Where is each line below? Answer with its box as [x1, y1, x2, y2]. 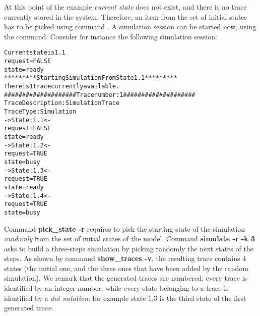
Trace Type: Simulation [4, 108, 77, 115]
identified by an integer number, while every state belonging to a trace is [4, 283, 229, 293]
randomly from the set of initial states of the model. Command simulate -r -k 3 [4, 233, 255, 244]
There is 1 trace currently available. [4, 83, 120, 90]
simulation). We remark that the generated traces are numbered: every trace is [4, 273, 247, 283]
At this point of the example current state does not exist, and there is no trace [4, 2, 247, 12]
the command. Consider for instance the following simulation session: [4, 31, 217, 41]
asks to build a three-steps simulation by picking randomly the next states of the [4, 243, 253, 253]
